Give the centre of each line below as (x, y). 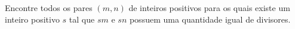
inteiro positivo (32, 19)
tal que (82, 19)
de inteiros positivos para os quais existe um (209, 8)
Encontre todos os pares (49, 8)
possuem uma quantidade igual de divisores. (210, 19)
